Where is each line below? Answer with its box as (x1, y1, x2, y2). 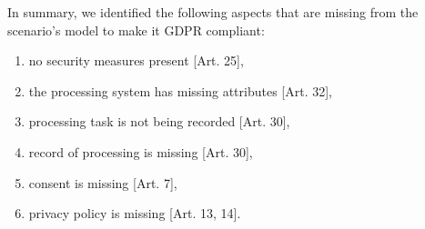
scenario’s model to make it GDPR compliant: (7, 20, 265, 39)
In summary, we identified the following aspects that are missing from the (7, 3, 419, 21)
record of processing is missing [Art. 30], (28, 142, 253, 161)
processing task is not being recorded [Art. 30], (28, 112, 290, 131)
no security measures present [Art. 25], (28, 51, 244, 70)
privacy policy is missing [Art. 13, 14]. (28, 204, 241, 223)
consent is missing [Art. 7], (28, 173, 177, 192)
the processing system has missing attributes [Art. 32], (28, 81, 333, 100)
